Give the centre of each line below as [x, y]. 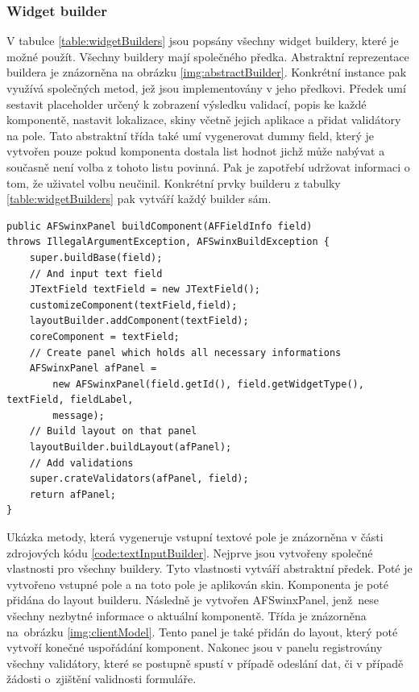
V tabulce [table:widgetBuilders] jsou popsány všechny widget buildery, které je [203, 41]
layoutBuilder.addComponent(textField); [139, 321]
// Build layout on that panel [113, 431]
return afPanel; [73, 494]
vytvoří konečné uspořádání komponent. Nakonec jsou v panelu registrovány [195, 647]
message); [79, 415]
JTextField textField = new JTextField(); [145, 290]
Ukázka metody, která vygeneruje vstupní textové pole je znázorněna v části [195, 537]
